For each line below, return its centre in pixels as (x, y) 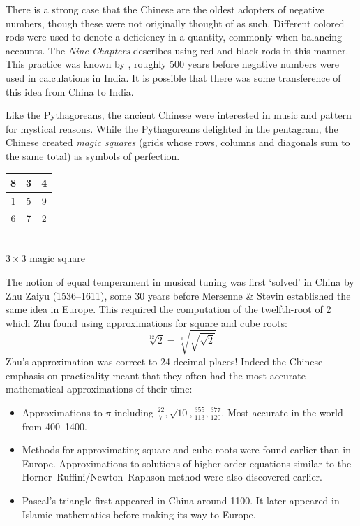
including (134, 412)
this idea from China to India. (70, 91)
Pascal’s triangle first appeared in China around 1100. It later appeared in (181, 500)
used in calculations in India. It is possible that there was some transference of (173, 77)
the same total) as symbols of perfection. (93, 155)
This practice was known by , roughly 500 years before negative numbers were (173, 64)
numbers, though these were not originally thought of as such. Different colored (175, 23)
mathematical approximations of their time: (99, 389)
